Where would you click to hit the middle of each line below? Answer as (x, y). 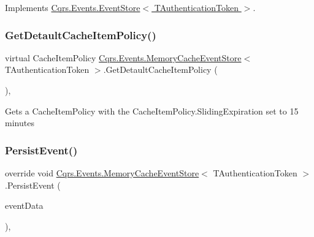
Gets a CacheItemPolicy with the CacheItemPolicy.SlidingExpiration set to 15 (152, 111)
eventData (24, 205)
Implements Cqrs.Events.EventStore (73, 7)
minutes (20, 123)
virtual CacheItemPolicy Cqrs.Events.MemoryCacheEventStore (123, 57)
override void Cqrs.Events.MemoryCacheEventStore (102, 173)
